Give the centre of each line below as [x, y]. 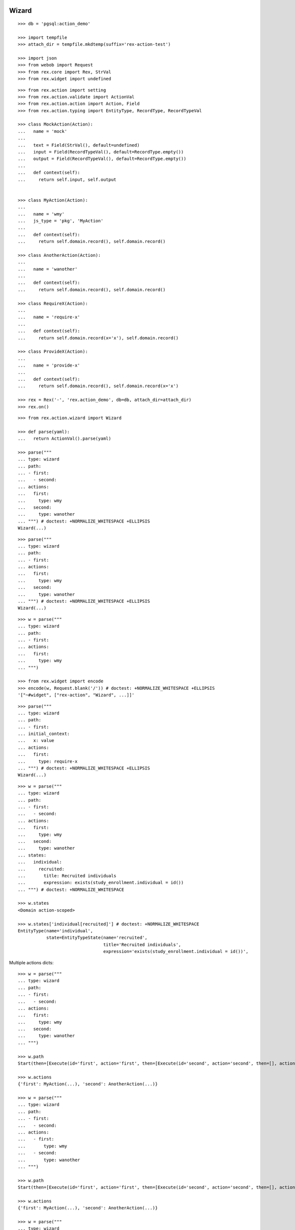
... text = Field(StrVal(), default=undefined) [79, 145]
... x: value [36, 741]
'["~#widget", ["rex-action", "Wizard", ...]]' [76, 695]
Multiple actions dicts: [31, 962]
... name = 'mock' [43, 131]
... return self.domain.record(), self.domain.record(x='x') [98, 386]
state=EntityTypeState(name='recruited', [97, 938]
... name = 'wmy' [41, 214]
